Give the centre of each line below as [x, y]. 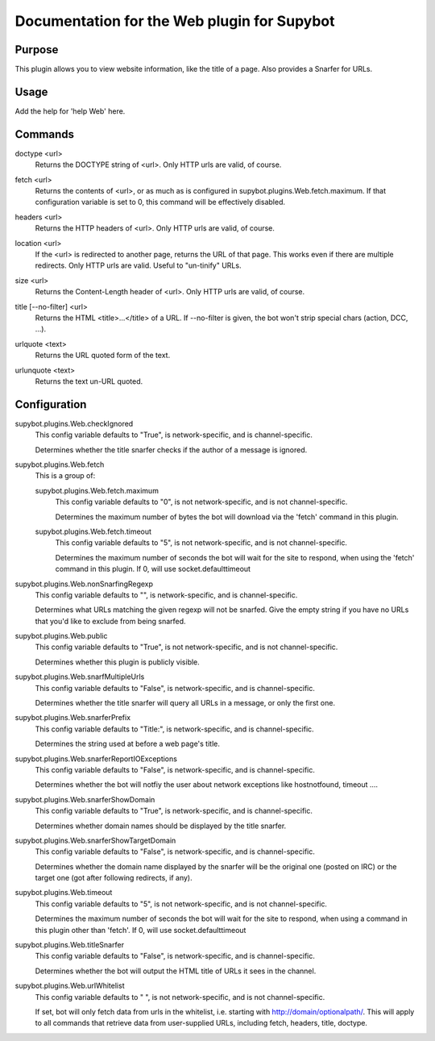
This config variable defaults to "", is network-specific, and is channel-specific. [166, 595]
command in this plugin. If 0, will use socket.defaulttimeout [153, 569]
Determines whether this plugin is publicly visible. [118, 662]
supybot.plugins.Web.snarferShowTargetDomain [95, 840]
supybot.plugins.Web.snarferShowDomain [85, 799]
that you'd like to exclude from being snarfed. [110, 621]
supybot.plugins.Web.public [61, 636]
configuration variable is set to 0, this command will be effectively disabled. [160, 202]
